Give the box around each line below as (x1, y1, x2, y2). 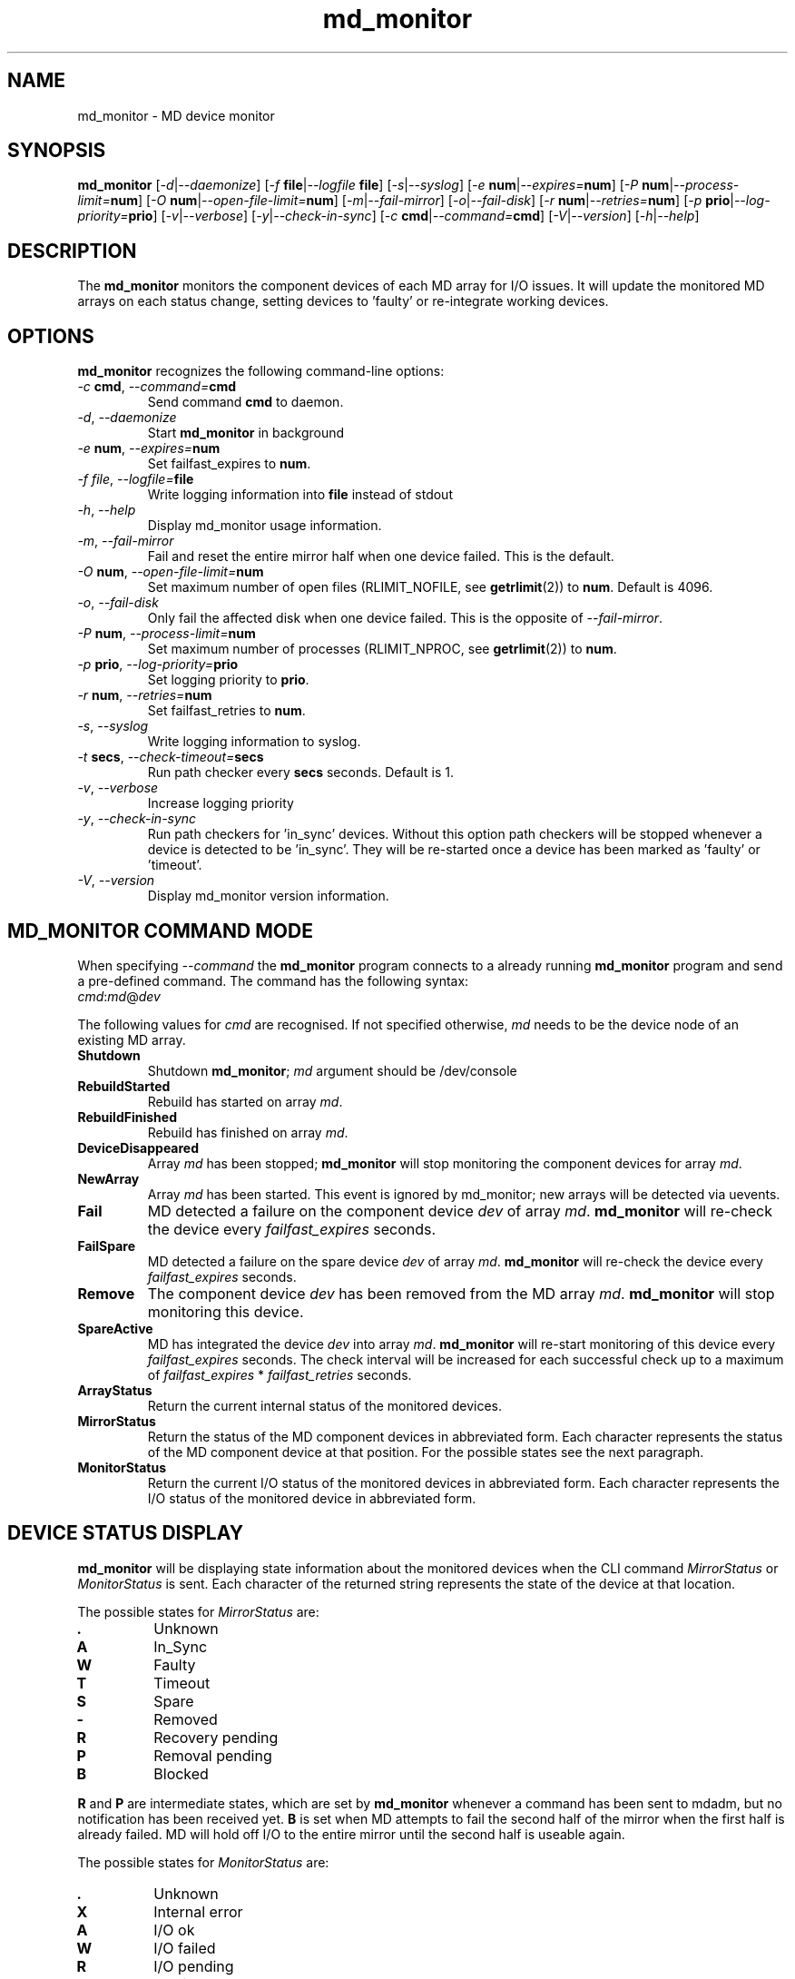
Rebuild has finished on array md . (147, 1124, 348, 1140)
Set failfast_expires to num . (147, 456, 311, 472)
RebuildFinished (77, 1108, 177, 1125)
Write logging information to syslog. (147, 734, 361, 750)
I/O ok (153, 1920, 195, 1939)
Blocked (153, 1764, 209, 1783)
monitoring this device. (147, 1302, 304, 1321)
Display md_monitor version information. (147, 888, 389, 904)
